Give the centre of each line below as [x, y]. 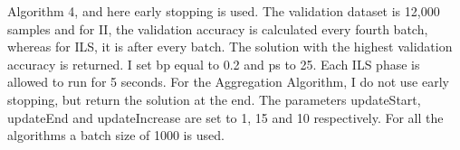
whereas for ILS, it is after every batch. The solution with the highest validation [230, 47]
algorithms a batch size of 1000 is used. [116, 135]
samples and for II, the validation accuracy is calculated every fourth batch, [218, 28]
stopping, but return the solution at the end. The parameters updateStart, [214, 99]
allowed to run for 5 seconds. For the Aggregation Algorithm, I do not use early [228, 82]
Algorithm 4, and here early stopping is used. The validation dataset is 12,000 [224, 11]
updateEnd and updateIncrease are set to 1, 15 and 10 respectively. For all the [225, 117]
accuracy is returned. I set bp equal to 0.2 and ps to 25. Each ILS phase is [214, 64]
